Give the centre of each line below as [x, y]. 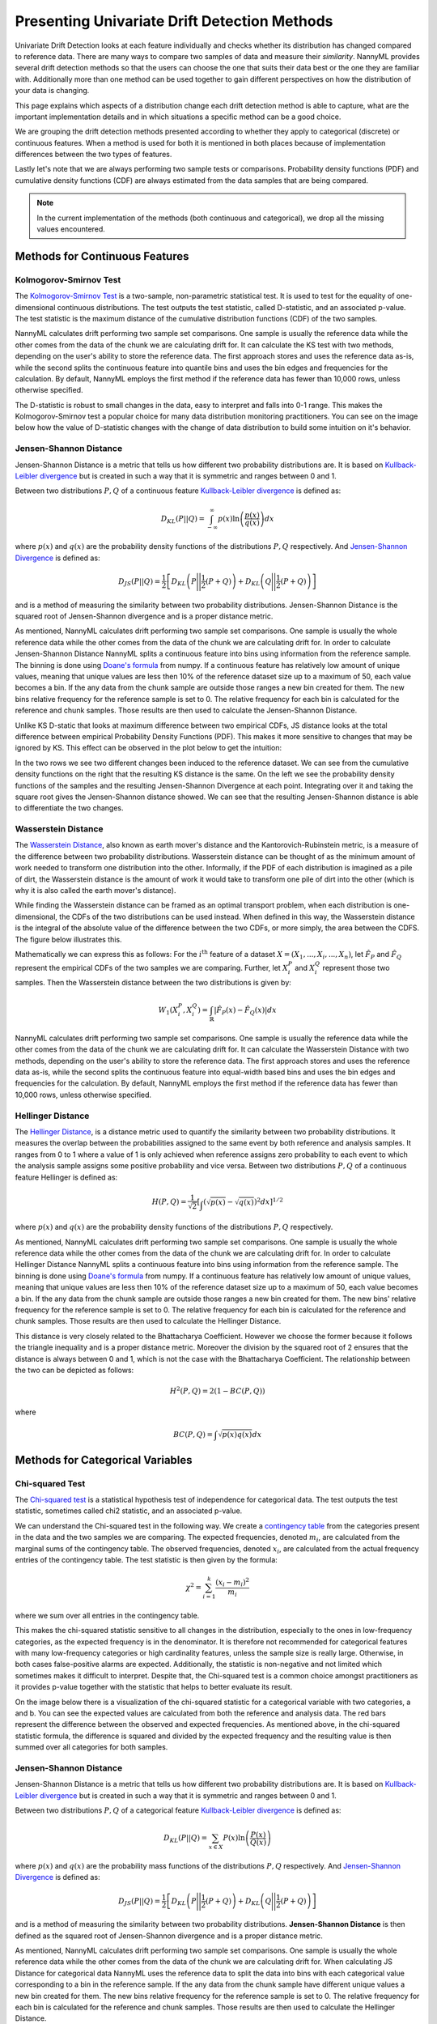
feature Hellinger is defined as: [66, 1177]
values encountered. [71, 229]
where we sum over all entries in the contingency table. [107, 1615]
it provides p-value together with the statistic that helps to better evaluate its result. [154, 1687]
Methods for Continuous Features [102, 256]
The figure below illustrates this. [68, 939]
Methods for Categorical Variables [104, 1460]
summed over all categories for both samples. [91, 1747]
